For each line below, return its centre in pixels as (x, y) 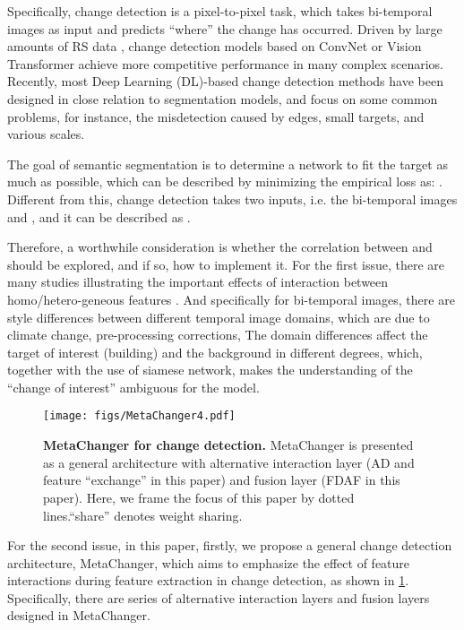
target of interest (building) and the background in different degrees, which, (215, 352)
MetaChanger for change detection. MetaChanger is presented (228, 445)
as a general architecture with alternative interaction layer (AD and (229, 462)
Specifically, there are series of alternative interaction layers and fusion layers (219, 597)
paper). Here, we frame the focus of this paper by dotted (199, 497)
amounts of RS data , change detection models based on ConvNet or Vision (215, 46)
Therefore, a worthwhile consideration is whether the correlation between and (220, 247)
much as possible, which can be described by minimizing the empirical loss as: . (225, 181)
